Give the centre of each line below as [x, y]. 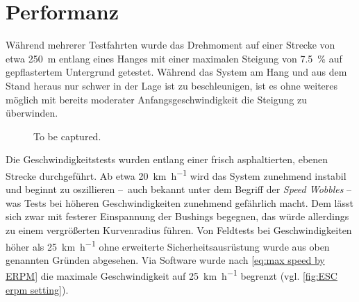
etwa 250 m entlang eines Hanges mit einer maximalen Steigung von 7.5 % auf [174, 58]
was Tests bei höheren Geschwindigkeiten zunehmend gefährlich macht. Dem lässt [179, 202]
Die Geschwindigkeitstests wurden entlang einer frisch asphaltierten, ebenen [167, 159]
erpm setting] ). [37, 289]
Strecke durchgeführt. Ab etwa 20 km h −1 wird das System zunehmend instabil [176, 174]
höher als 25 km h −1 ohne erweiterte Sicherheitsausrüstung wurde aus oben [168, 245]
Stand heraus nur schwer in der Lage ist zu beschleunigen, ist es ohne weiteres [172, 85]
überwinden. [32, 113]
